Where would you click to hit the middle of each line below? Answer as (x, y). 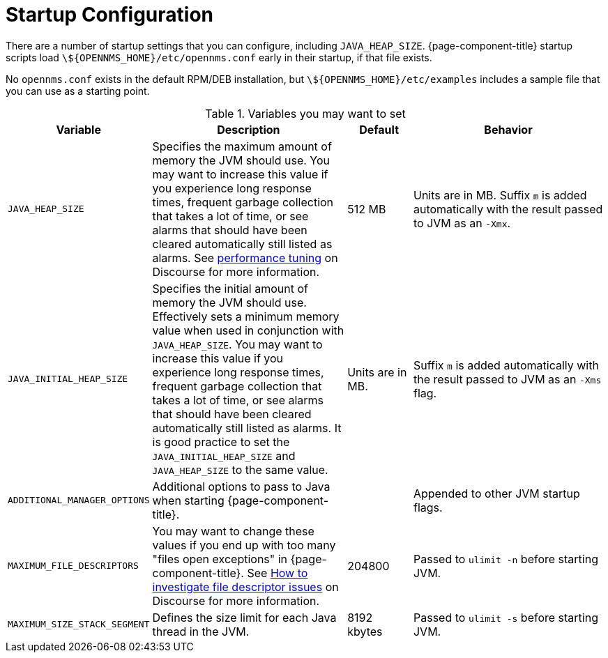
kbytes (365, 631)
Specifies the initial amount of (230, 288)
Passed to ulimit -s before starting (506, 617)
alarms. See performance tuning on (245, 258)
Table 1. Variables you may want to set (305, 113)
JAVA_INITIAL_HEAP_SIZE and (224, 456)
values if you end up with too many (244, 545)
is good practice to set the (221, 442)
